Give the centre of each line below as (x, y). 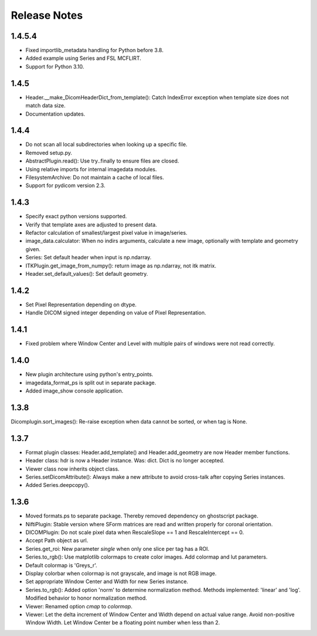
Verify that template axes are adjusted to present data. (91, 224)
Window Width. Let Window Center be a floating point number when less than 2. (123, 623)
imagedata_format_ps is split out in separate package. (91, 383)
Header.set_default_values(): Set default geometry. (87, 274)
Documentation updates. (55, 114)
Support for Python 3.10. (55, 66)
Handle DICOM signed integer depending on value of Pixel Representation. (116, 313)
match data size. (45, 106)
